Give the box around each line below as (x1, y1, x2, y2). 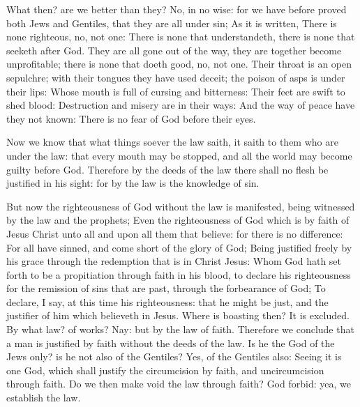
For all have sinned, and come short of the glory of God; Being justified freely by (6, 240, 352, 254)
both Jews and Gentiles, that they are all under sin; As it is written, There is (6, 15, 337, 30)
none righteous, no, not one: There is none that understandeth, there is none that (6, 29, 355, 44)
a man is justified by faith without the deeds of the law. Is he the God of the (6, 335, 335, 350)
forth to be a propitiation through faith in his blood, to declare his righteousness (6, 267, 351, 282)
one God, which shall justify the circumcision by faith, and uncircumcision (6, 362, 324, 377)
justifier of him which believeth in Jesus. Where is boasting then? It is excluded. (6, 308, 350, 323)
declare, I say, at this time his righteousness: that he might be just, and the (6, 294, 329, 309)
